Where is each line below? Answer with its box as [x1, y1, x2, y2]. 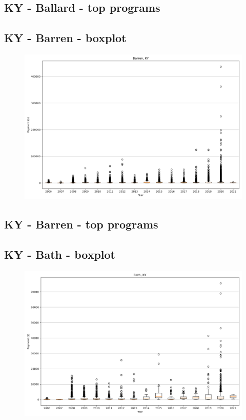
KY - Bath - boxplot [4, 246, 115, 262]
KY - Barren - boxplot [4, 30, 127, 46]
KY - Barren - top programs [4, 216, 158, 232]
